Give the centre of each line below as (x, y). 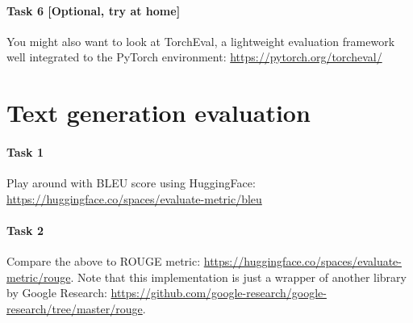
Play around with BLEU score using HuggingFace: (131, 183)
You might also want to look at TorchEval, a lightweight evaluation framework (201, 41)
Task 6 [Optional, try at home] (94, 10)
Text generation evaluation (159, 113)
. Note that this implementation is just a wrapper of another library (238, 277)
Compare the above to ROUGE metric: (104, 261)
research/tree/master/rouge (75, 308)
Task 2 (25, 230)
